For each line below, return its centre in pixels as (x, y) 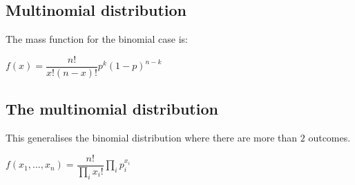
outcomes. (329, 138)
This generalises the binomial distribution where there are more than (152, 138)
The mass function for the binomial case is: (97, 39)
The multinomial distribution (112, 109)
